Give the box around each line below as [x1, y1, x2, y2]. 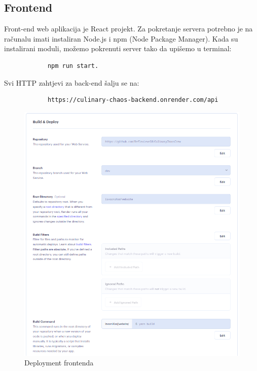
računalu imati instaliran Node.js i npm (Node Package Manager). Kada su [4, 33, 238, 44]
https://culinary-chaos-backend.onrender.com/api [47, 96, 218, 104]
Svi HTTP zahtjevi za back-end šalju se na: [4, 77, 139, 88]
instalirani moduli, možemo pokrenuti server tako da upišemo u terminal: [4, 43, 232, 54]
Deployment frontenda [24, 357, 94, 368]
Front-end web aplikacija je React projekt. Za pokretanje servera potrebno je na [4, 23, 253, 34]
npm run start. [47, 62, 99, 69]
